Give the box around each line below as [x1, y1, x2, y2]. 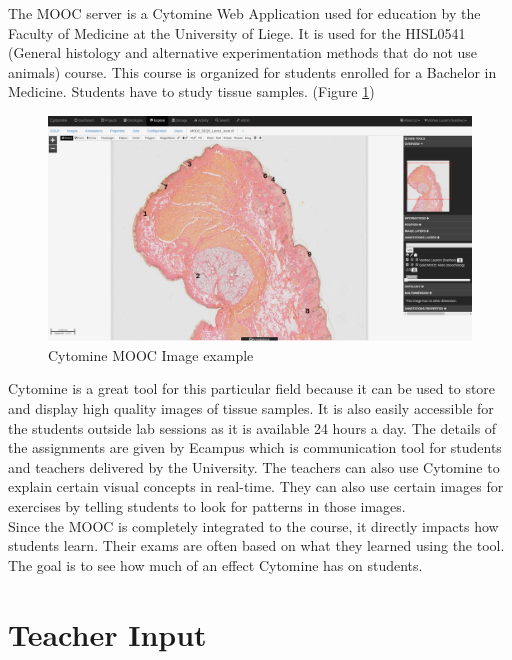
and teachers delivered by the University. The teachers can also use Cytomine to [8, 456, 500, 477]
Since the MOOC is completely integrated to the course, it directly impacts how [8, 515, 499, 536]
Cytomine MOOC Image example [48, 344, 254, 365]
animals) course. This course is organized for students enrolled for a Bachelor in [8, 61, 497, 82]
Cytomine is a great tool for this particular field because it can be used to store [8, 378, 496, 399]
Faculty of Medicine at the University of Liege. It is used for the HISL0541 [8, 22, 466, 43]
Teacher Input [8, 613, 207, 654]
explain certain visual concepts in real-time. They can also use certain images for [8, 476, 504, 497]
